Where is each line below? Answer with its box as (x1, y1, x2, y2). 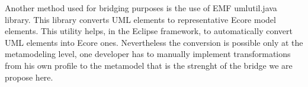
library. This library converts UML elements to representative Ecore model (5, 13, 276, 25)
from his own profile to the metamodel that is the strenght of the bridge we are (5, 59, 293, 71)
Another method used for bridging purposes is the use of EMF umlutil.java (5, 2, 277, 14)
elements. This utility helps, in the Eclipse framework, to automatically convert (5, 25, 293, 37)
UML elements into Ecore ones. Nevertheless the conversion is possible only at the (5, 36, 303, 48)
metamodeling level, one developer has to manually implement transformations (5, 48, 291, 60)
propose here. (5, 71, 53, 83)
